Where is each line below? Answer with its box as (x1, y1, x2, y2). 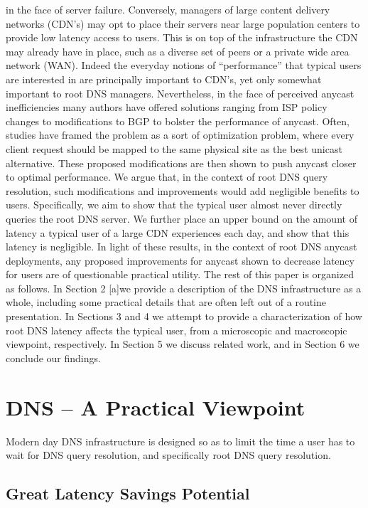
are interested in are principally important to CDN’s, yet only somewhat (6, 71, 322, 86)
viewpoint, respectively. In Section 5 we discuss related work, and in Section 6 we (6, 337, 359, 351)
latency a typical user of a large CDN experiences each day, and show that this (6, 225, 350, 240)
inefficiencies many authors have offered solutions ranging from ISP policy (6, 100, 328, 115)
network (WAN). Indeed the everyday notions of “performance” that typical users (6, 58, 362, 73)
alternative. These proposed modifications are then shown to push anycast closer (6, 155, 357, 170)
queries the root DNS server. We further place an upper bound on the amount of (6, 211, 357, 226)
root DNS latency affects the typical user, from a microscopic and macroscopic (6, 322, 347, 337)
